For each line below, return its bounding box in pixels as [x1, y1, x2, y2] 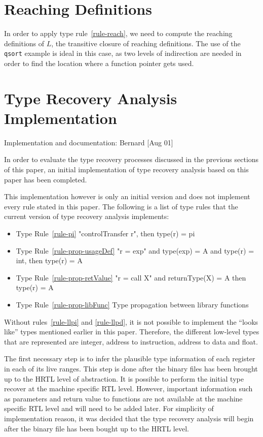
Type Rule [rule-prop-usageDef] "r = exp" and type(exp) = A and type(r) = [16, 245, 254, 256]
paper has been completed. [4, 174, 87, 184]
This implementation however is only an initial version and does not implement [4, 191, 250, 202]
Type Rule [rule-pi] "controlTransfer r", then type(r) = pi [16, 228, 195, 239]
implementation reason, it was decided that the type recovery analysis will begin [4, 413, 254, 423]
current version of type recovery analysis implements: [4, 211, 169, 222]
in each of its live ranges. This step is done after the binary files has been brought [4, 363, 258, 373]
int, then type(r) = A [16, 255, 83, 266]
